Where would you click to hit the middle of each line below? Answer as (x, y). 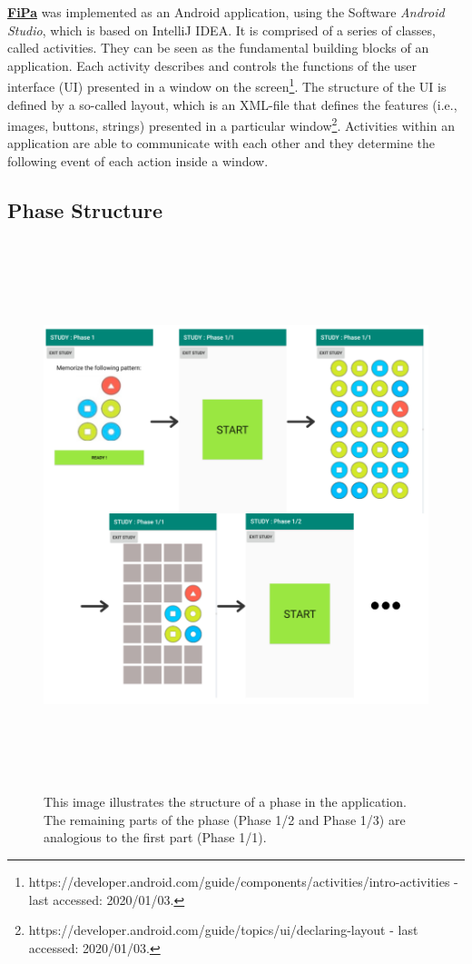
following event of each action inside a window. (138, 161)
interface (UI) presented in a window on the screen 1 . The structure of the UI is (227, 85)
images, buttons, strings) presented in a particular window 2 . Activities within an (231, 124)
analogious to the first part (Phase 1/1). (155, 837)
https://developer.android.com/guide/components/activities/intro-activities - (243, 881)
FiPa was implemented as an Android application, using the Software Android (226, 12)
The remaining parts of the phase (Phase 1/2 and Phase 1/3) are (225, 819)
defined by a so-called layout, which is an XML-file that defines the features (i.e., (232, 104)
